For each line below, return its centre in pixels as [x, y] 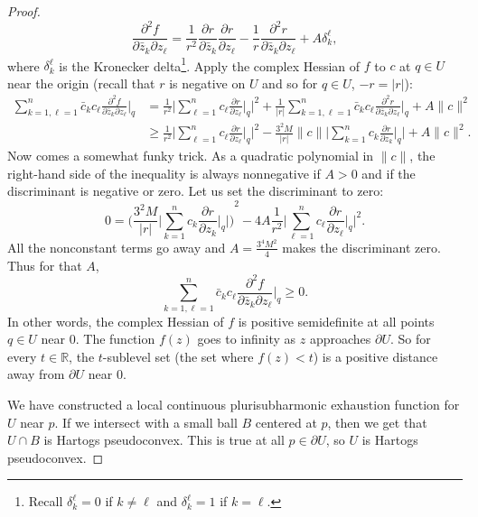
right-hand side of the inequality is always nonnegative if [164, 173]
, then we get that [377, 422]
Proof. [24, 11]
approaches [340, 339]
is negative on [207, 83]
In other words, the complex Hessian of [116, 321]
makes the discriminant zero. [361, 247]
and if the [389, 173]
